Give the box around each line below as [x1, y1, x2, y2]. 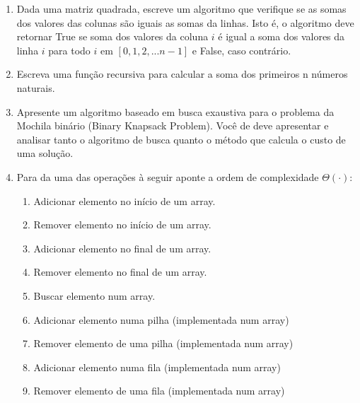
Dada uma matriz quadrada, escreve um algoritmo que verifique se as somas [16, 1, 347, 16]
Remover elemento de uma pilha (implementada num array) [33, 336, 294, 351]
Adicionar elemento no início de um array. [33, 193, 216, 208]
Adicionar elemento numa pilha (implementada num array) [33, 312, 289, 327]
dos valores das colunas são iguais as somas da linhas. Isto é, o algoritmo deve [16, 15, 354, 30]
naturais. [16, 80, 55, 95]
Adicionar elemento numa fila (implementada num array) [33, 359, 281, 374]
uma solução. [16, 146, 74, 160]
